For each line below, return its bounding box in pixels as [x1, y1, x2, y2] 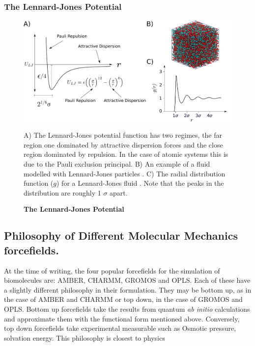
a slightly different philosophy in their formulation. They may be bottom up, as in [4, 284, 252, 295]
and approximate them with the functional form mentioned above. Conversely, [4, 313, 240, 323]
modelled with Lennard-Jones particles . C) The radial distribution [24, 168, 226, 178]
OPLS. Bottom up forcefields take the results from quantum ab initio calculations [4, 303, 250, 314]
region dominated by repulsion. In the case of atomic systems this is [24, 149, 228, 159]
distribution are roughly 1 [24, 187, 101, 198]
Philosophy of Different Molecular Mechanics [4, 228, 238, 243]
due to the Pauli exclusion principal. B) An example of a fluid [24, 158, 210, 169]
